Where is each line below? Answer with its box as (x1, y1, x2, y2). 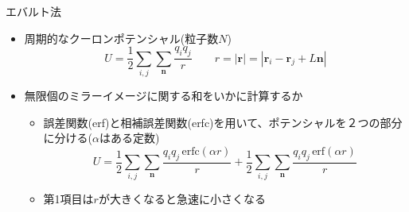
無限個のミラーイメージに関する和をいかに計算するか (24, 87, 303, 103)
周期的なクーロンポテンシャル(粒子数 (24, 29, 219, 46)
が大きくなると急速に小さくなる (98, 191, 266, 207)
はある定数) (99, 129, 160, 146)
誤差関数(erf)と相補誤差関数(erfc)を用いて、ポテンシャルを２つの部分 (43, 114, 403, 130)
